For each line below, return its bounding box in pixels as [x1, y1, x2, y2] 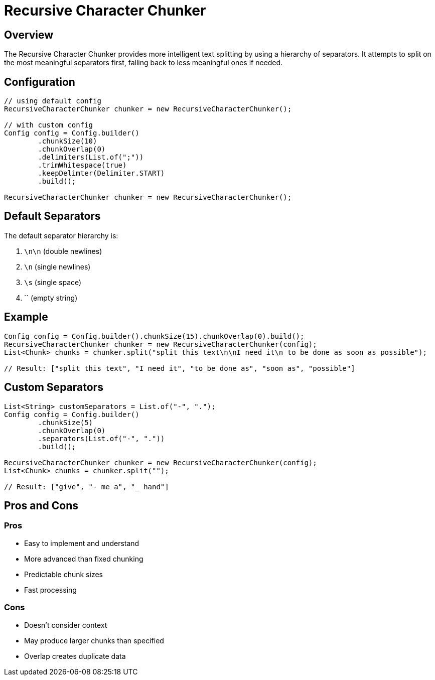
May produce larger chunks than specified [24, 636, 164, 645]
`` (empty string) [24, 293, 78, 302]
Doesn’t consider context [24, 620, 107, 629]
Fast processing [24, 585, 77, 594]
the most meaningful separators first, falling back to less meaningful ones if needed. [4, 58, 283, 67]
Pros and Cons [4, 499, 78, 512]
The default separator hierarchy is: [4, 231, 118, 240]
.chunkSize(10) [38, 137, 97, 146]
